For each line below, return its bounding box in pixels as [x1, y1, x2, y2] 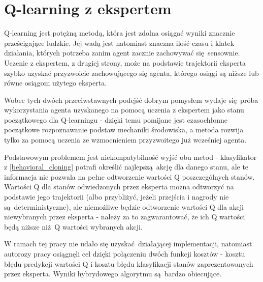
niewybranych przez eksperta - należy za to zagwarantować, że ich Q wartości [4, 211, 245, 222]
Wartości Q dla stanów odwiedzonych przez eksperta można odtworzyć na [4, 181, 234, 192]
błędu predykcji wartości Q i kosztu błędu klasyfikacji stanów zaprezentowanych [4, 258, 253, 269]
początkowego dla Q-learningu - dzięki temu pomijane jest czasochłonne [4, 114, 228, 125]
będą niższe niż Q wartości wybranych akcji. [4, 221, 143, 232]
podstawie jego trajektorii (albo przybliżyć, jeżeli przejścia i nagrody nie [4, 191, 229, 202]
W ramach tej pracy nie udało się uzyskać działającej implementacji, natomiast [4, 238, 252, 249]
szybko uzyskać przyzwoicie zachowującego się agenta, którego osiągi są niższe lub [4, 67, 259, 78]
